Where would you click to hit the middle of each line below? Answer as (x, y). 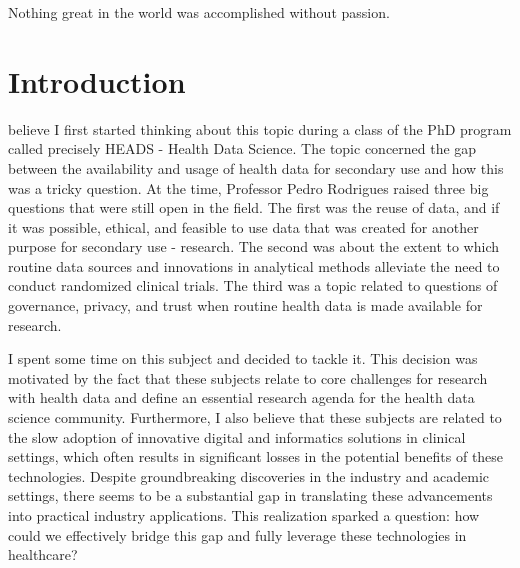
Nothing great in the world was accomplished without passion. (199, 12)
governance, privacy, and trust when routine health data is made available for (245, 305)
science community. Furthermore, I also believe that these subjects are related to (255, 417)
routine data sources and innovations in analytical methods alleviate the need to (254, 265)
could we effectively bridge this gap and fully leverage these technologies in (237, 534)
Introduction (97, 80)
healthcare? (43, 554)
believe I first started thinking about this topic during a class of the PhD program (260, 128)
